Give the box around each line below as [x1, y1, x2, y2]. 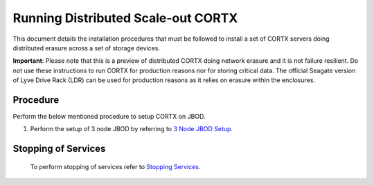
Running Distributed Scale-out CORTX [12, 10, 238, 26]
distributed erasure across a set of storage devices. [12, 43, 161, 52]
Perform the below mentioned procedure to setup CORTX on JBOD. [12, 113, 206, 121]
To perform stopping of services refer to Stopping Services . [30, 162, 201, 171]
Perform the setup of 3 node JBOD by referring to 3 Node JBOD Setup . [30, 125, 233, 133]
